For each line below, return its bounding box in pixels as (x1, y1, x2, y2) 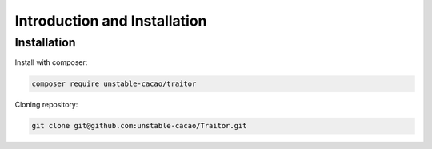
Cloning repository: (14, 100, 78, 110)
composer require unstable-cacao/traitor (31, 79, 197, 88)
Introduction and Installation (14, 12, 207, 30)
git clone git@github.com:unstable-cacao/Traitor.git (31, 121, 247, 131)
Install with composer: (14, 58, 88, 67)
